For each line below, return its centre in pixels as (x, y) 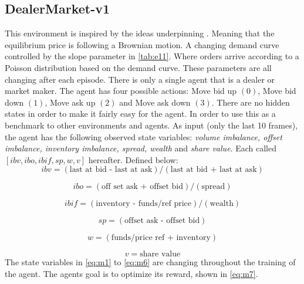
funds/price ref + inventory (161, 238)
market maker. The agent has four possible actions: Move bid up (121, 91)
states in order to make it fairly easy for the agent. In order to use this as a (140, 114)
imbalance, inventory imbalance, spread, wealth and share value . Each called (141, 148)
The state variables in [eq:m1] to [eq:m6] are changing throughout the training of (150, 262)
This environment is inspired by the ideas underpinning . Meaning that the (140, 33)
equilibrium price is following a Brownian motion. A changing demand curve (142, 44)
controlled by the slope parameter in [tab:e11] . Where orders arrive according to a (152, 56)
